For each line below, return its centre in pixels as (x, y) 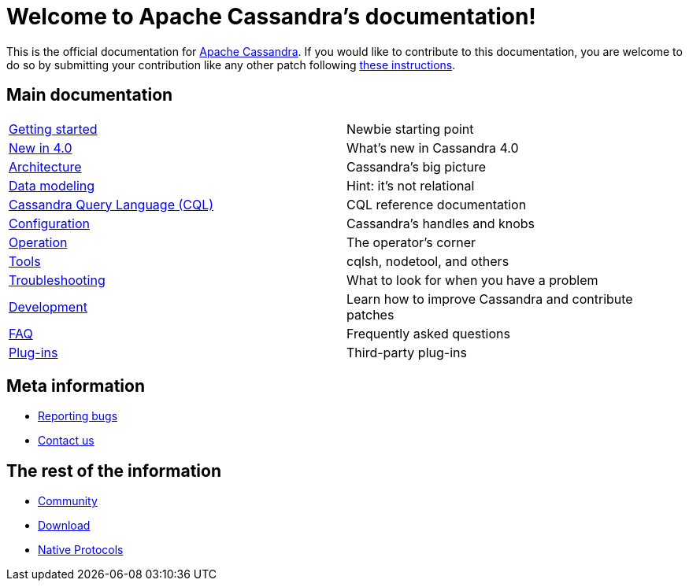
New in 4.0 (41, 148)
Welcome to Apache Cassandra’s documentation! (271, 17)
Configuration (49, 223)
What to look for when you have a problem (472, 280)
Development (48, 306)
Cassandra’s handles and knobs (441, 223)
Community (68, 501)
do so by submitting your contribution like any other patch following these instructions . (231, 65)
